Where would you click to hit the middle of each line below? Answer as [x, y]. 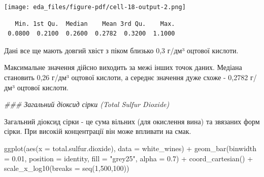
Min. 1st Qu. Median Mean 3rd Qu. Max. [95, 24]
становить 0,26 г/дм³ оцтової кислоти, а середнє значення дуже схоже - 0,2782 [126, 77]
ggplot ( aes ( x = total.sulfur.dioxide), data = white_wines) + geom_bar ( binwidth [130, 148]
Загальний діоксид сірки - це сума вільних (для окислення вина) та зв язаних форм [132, 121]
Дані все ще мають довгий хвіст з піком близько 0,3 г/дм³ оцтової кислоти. [121, 50]
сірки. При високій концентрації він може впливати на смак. [98, 131]
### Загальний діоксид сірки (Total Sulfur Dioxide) [87, 104]
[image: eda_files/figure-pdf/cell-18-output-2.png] [95, 7]
